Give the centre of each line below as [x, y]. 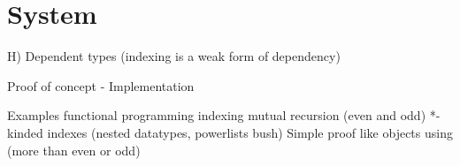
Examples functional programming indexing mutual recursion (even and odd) [217, 115]
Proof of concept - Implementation [101, 85]
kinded [25, 132]
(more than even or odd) [74, 150]
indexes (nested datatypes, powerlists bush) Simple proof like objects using [250, 132]
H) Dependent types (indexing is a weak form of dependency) [174, 56]
